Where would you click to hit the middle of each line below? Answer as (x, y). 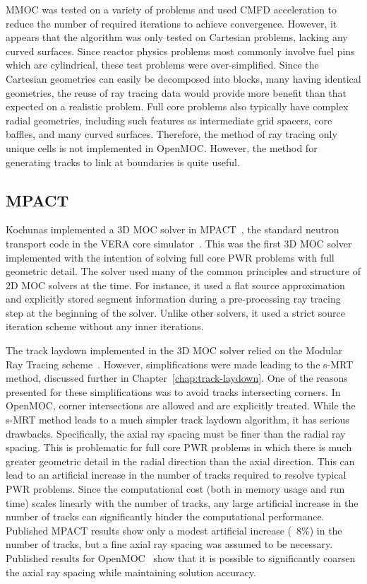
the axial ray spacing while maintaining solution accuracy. (131, 572)
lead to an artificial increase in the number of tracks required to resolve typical (176, 475)
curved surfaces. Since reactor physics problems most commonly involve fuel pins (180, 51)
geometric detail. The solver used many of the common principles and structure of (183, 271)
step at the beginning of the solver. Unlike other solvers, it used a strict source (175, 312)
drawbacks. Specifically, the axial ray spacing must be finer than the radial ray (176, 433)
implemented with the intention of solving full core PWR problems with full (170, 257)
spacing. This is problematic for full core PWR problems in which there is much (179, 447)
